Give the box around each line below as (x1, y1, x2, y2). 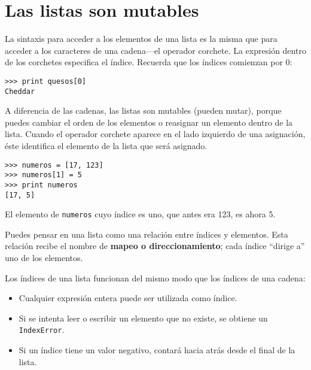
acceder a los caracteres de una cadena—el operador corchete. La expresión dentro (5, 44, 306, 56)
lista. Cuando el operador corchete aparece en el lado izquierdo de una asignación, (5, 128, 306, 140)
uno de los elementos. (5, 251, 83, 264)
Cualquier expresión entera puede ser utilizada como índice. (19, 292, 237, 304)
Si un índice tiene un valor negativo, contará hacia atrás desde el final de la (19, 344, 295, 356)
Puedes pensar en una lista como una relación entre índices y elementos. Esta (5, 228, 288, 240)
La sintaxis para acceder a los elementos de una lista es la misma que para (5, 32, 278, 45)
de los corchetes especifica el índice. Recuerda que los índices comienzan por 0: (5, 56, 292, 68)
